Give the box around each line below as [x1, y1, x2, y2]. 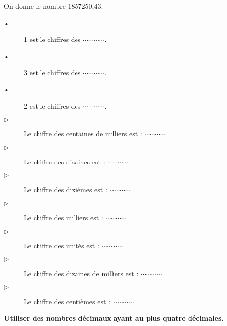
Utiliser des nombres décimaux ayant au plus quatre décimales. [4, 313, 224, 323]
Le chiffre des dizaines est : [24, 156, 105, 166]
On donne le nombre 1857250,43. [4, 1, 103, 11]
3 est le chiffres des [24, 67, 81, 78]
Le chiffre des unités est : [24, 240, 99, 250]
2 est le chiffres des [24, 100, 81, 111]
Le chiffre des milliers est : [24, 212, 103, 222]
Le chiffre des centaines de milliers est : [24, 128, 142, 139]
